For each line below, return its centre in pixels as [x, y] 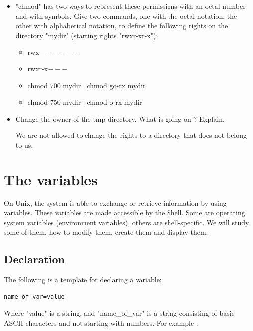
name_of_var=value [34, 297]
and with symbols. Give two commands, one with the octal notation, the [126, 16]
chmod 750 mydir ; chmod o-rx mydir [85, 102]
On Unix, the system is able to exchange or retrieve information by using [115, 203]
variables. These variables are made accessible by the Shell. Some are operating [125, 213]
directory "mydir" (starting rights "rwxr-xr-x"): [87, 35]
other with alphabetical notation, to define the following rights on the [122, 26]
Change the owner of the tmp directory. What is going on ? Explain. [120, 118]
